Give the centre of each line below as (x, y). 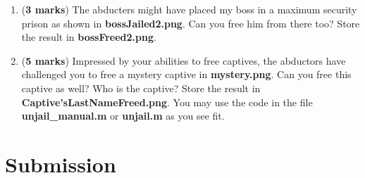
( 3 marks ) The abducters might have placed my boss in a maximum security (189, 9)
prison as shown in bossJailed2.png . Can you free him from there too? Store (191, 23)
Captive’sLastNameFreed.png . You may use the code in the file (167, 102)
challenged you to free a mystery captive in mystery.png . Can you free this (186, 74)
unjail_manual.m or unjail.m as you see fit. (123, 116)
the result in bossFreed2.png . (89, 37)
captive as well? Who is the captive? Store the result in (141, 88)
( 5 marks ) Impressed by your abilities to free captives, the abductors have (184, 60)
